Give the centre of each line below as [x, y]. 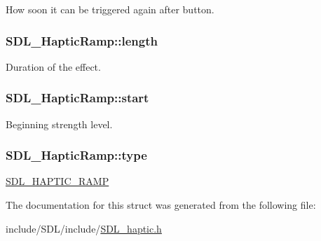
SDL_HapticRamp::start [77, 98]
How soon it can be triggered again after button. [110, 9]
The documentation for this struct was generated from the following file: [161, 205]
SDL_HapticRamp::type [76, 155]
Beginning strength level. [59, 124]
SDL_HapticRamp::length [82, 40]
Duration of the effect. [53, 66]
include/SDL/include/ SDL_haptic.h [84, 228]
